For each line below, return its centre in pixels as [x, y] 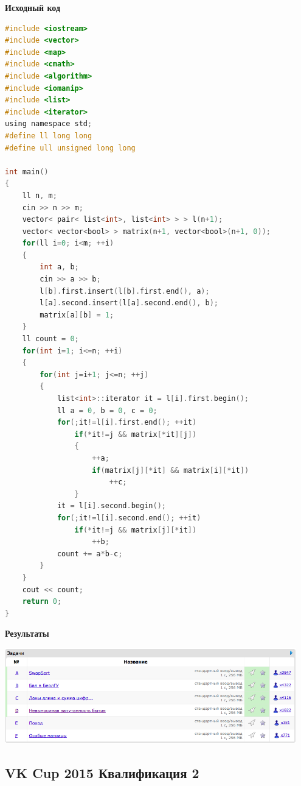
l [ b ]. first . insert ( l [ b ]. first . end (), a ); [125, 291]
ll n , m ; [40, 195]
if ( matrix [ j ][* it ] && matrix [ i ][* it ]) [171, 470]
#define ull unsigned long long [70, 148]
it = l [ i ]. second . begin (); [111, 506]
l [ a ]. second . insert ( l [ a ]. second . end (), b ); [129, 303]
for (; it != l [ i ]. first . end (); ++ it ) [127, 423]
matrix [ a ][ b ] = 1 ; [77, 315]
